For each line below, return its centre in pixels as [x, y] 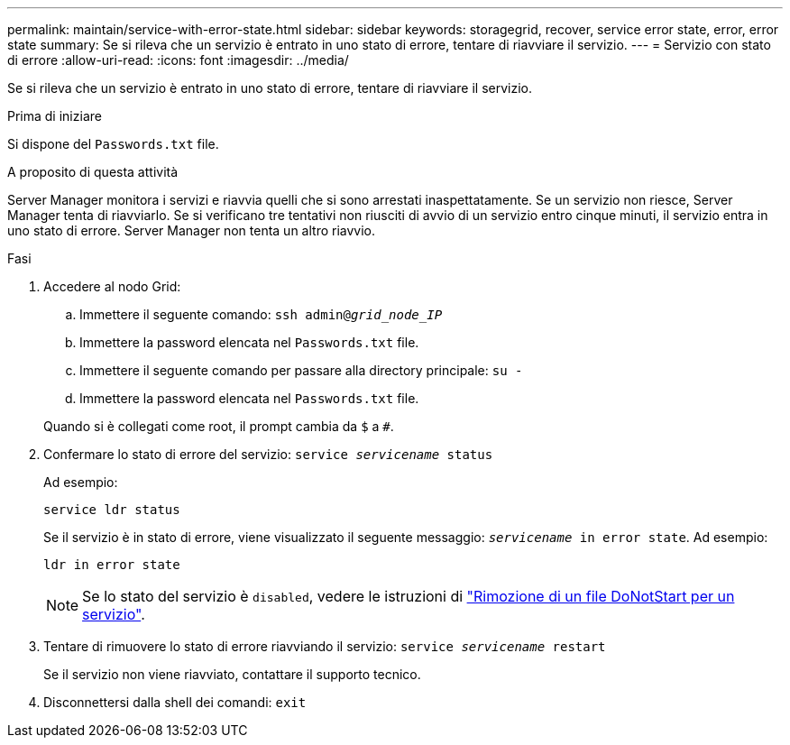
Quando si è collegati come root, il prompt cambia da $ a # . [219, 426]
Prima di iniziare [55, 116]
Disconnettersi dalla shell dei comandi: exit [175, 702]
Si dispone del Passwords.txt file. [113, 144]
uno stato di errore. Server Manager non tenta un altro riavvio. [192, 230]
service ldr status [112, 510]
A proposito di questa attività [93, 172]
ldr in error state [112, 565]
